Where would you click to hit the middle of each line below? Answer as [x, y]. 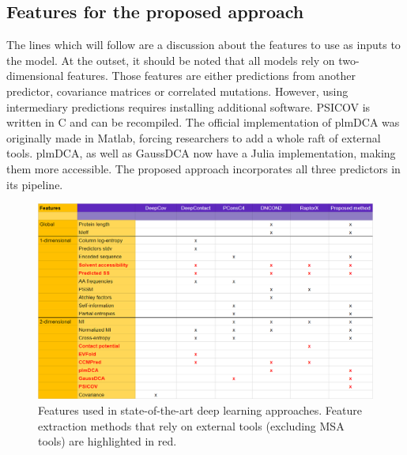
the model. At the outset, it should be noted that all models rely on [171, 60]
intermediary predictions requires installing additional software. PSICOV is [188, 106]
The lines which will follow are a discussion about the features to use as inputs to [203, 45]
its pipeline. [35, 184]
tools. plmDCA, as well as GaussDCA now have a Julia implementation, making [201, 153]
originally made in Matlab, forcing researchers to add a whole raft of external [194, 137]
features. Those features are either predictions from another [212, 76]
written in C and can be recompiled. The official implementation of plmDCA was [203, 122]
